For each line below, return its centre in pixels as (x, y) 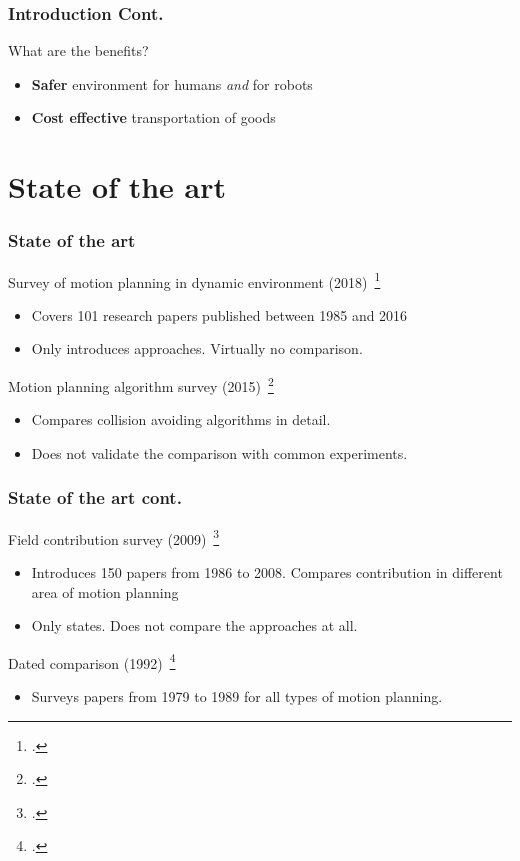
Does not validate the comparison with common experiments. (219, 452)
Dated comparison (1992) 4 (92, 661)
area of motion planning (105, 591)
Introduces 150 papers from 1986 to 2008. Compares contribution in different (267, 571)
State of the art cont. (95, 497)
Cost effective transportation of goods (153, 117)
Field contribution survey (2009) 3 (114, 537)
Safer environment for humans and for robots (172, 83)
